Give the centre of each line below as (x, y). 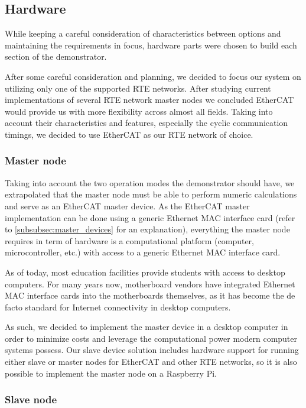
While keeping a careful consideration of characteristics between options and (143, 33)
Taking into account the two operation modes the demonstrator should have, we (150, 182)
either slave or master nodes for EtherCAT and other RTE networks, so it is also (151, 362)
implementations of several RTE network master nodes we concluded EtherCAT (149, 100)
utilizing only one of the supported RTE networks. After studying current (138, 88)
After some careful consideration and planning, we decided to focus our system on (153, 76)
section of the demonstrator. (56, 56)
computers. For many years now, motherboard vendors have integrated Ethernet (150, 284)
